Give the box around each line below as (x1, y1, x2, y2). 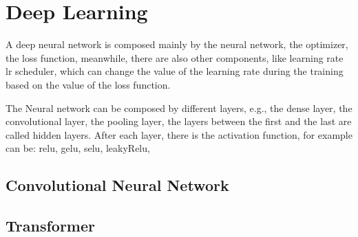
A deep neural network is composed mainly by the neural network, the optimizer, (6, 37, 348, 52)
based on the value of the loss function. (6, 77, 171, 91)
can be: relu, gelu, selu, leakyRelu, (6, 141, 150, 155)
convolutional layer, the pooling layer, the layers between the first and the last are (6, 114, 352, 128)
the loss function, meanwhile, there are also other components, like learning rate (6, 50, 344, 65)
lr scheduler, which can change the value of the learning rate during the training (6, 64, 344, 78)
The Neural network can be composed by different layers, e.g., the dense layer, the (6, 100, 352, 115)
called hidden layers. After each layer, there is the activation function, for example (6, 127, 352, 142)
